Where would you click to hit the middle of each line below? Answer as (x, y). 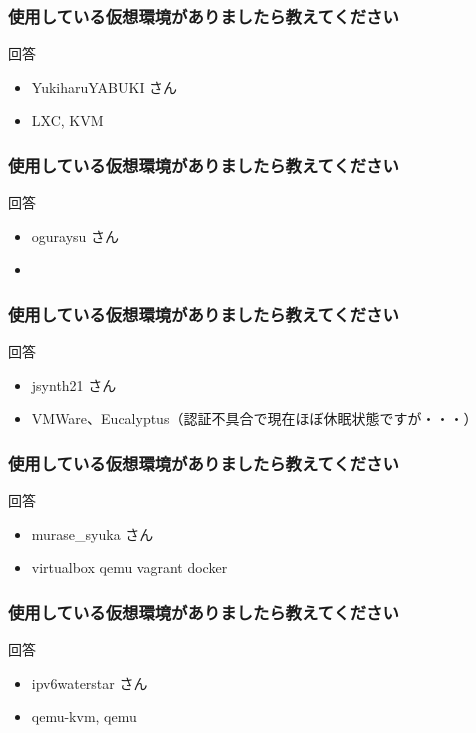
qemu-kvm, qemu (84, 716)
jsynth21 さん (74, 384)
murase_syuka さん (92, 533)
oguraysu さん (75, 235)
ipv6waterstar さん (89, 682)
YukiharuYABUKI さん (104, 86)
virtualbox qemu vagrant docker (129, 567)
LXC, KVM (67, 120)
